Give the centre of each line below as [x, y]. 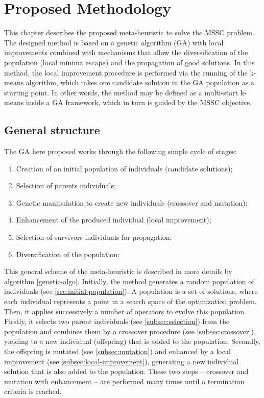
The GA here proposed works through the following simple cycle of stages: [121, 151]
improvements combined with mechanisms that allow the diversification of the [126, 52]
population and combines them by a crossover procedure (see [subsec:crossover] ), [130, 331]
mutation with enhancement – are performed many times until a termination [124, 381]
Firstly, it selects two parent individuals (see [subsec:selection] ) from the [117, 321]
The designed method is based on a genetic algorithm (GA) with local [114, 42]
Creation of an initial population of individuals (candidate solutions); [124, 168]
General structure [52, 130]
